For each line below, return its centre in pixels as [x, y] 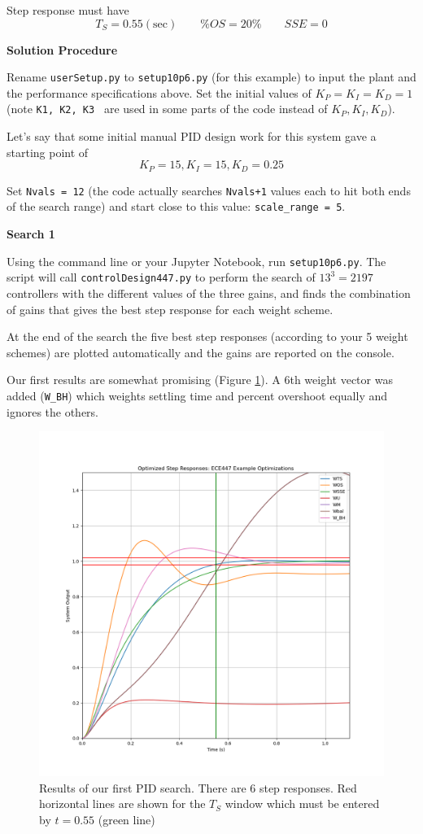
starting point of [48, 152]
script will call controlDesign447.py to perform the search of [161, 277]
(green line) [126, 819]
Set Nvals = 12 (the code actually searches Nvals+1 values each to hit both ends [209, 190]
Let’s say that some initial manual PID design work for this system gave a [192, 136]
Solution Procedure [62, 49]
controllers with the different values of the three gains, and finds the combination [209, 293]
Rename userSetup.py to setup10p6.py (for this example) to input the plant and [211, 77]
